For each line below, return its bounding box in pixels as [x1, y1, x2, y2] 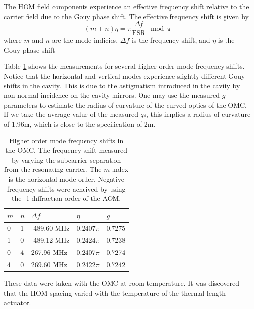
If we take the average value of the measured [4, 109, 139, 119]
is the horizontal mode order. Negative [8, 173, 124, 184]
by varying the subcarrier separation [11, 154, 121, 165]
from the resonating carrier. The [4, 164, 102, 174]
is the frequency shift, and [131, 35, 210, 45]
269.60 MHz [31, 259, 67, 270]
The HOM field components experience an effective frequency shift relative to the [4, 1, 249, 11]
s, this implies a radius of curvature [143, 109, 251, 119]
